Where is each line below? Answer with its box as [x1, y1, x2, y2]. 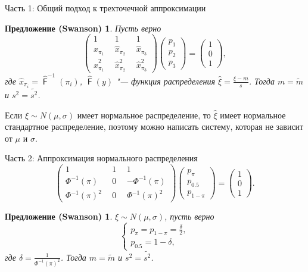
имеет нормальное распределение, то [77, 108, 211, 121]
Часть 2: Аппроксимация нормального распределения [5, 152, 198, 164]
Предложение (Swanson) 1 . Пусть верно [5, 21, 161, 34]
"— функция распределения [116, 74, 215, 87]
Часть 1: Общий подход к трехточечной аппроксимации [5, 2, 206, 14]
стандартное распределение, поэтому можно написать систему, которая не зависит [5, 120, 304, 133]
